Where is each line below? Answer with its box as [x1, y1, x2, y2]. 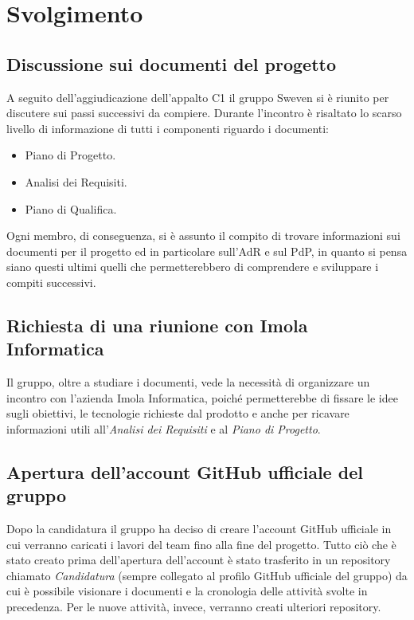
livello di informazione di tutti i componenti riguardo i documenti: [6, 120, 330, 136]
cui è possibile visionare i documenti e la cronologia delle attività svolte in [6, 583, 368, 599]
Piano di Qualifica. [25, 200, 117, 217]
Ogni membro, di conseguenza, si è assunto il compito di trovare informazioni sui [6, 227, 400, 244]
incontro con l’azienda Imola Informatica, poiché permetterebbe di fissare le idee [6, 389, 398, 406]
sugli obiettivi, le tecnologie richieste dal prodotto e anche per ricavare [6, 405, 350, 422]
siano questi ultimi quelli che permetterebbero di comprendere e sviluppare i [6, 258, 379, 275]
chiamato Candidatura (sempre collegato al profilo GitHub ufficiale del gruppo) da [6, 567, 408, 583]
